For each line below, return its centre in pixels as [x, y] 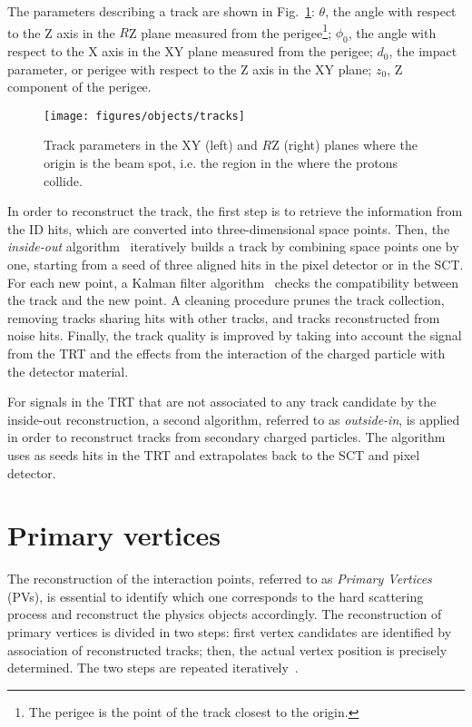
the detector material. [68, 371]
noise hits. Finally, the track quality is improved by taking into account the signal [235, 335]
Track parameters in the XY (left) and [151, 145]
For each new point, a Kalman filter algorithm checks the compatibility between [233, 282]
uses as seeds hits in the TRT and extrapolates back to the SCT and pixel [214, 454]
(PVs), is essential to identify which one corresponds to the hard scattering [216, 596]
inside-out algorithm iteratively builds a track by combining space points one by [233, 246]
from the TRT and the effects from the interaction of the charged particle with [226, 354]
